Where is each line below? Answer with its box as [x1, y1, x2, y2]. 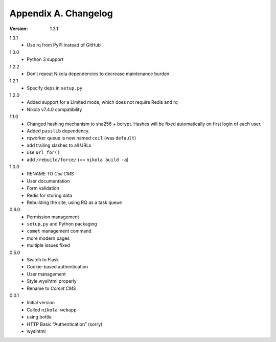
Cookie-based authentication [27, 264, 88, 270]
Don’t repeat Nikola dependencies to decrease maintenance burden [27, 71, 170, 77]
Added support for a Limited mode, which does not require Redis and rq [27, 99, 178, 105]
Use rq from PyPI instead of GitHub [27, 42, 101, 48]
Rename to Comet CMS [27, 285, 76, 291]
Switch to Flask [27, 257, 59, 263]
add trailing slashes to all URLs [27, 142, 91, 148]
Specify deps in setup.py [27, 85, 83, 91]
